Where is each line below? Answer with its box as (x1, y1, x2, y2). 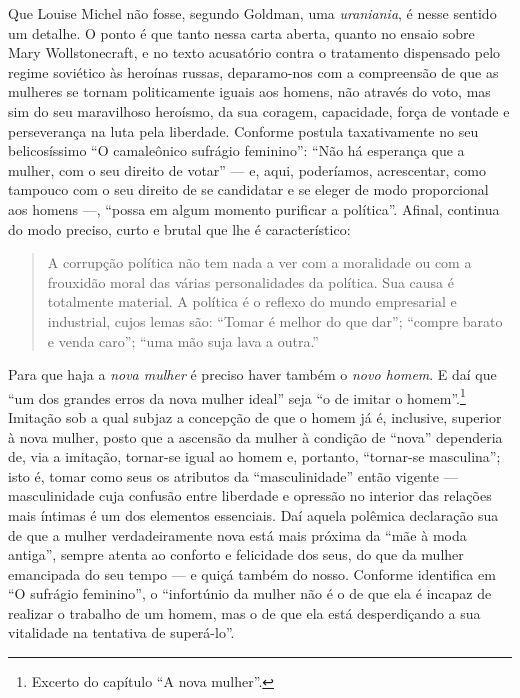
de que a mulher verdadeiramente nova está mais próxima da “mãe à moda (8, 524, 467, 545)
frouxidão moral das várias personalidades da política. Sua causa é (47, 271, 454, 292)
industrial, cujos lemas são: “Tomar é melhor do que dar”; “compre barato (47, 310, 503, 331)
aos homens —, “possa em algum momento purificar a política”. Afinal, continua (8, 198, 500, 219)
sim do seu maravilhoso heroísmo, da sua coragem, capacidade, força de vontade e (8, 100, 510, 121)
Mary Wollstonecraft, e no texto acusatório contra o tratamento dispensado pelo (8, 42, 501, 63)
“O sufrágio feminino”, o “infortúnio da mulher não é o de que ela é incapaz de (8, 583, 492, 604)
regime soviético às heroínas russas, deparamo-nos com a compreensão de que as (8, 61, 499, 82)
